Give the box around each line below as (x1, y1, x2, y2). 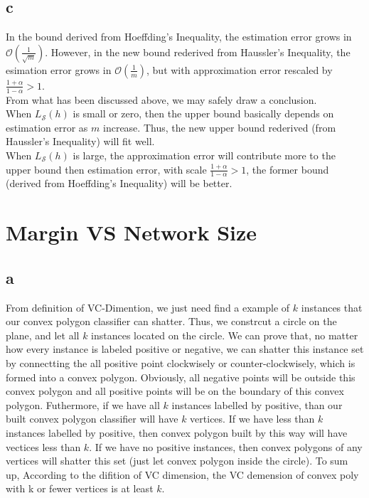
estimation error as (6, 120, 88, 134)
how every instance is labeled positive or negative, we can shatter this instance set (6, 341, 364, 356)
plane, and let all (6, 327, 80, 342)
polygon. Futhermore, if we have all (6, 397, 160, 412)
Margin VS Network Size (6, 218, 257, 247)
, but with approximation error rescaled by (146, 62, 333, 77)
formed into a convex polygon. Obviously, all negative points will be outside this (6, 369, 355, 384)
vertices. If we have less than (190, 411, 315, 426)
